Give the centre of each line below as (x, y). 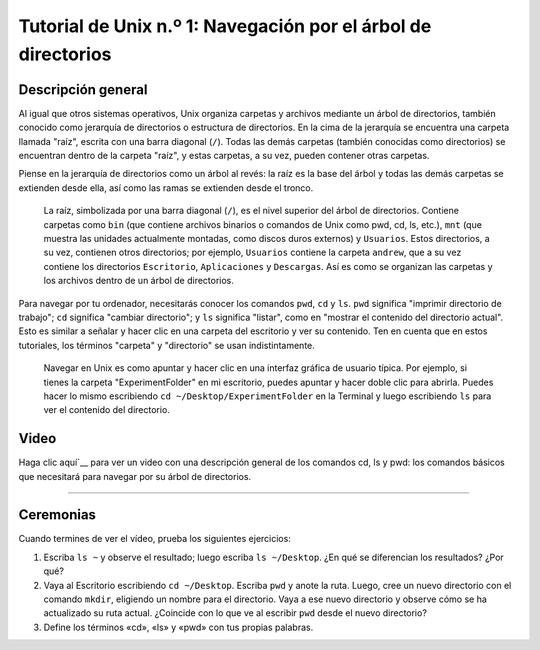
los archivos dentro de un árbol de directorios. (139, 281)
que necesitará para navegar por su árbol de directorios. (135, 476)
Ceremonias (57, 515)
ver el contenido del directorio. (106, 410)
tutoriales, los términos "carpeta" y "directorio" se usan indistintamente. (166, 345)
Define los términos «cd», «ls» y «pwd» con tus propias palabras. (178, 627)
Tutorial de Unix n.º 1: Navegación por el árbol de (225, 26)
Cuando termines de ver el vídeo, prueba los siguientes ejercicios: (155, 539)
